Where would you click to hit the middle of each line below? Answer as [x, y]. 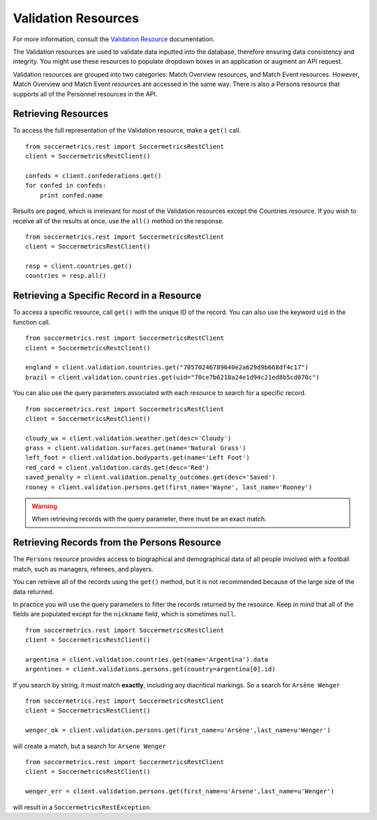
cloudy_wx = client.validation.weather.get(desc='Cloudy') [128, 438]
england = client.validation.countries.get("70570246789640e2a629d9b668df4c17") [167, 367]
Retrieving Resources [61, 114]
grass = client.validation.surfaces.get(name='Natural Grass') [136, 448]
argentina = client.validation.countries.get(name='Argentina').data [147, 659]
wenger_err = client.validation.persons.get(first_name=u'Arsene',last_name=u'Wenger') [180, 791]
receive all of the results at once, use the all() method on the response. [118, 221]
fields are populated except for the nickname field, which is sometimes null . [125, 614]
